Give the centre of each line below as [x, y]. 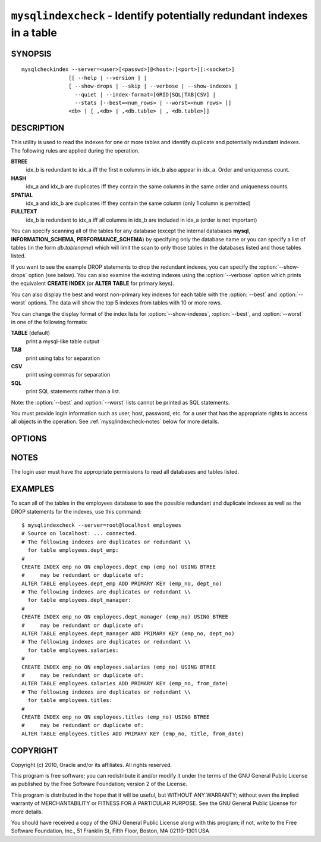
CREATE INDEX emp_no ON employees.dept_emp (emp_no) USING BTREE [119, 567]
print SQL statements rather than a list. [73, 392]
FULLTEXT [24, 212]
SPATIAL [22, 195]
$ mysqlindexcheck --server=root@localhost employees [101, 525]
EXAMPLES [33, 489]
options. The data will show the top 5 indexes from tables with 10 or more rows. [125, 303]
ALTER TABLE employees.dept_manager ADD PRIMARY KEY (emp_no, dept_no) [128, 634]
